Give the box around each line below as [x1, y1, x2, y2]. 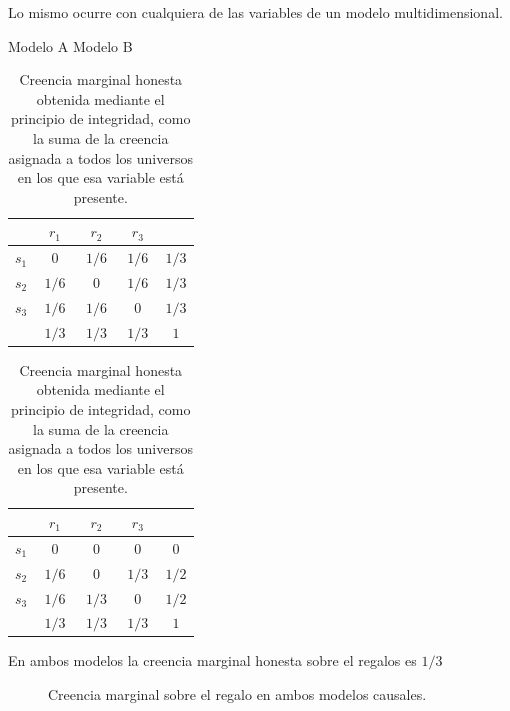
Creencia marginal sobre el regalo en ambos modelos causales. [48, 684, 427, 705]
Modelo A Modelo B [8, 35, 133, 56]
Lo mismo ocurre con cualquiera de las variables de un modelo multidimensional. [8, 2, 503, 22]
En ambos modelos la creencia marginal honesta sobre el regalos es [8, 650, 417, 671]
